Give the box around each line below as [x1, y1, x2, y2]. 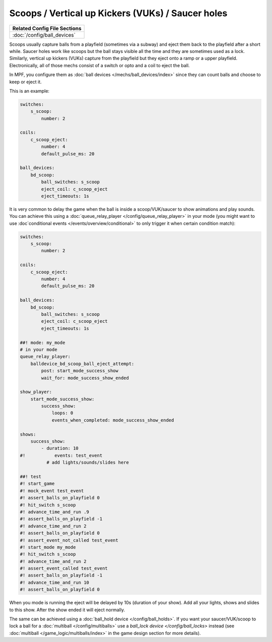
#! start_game [20, 481, 55, 487]
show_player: [20, 389, 52, 395]
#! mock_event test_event [20, 488, 84, 494]
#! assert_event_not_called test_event [20, 537, 118, 543]
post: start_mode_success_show [41, 368, 118, 374]
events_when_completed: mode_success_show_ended [51, 417, 174, 423]
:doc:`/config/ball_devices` [12, 31, 76, 38]
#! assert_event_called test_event [20, 565, 108, 571]
